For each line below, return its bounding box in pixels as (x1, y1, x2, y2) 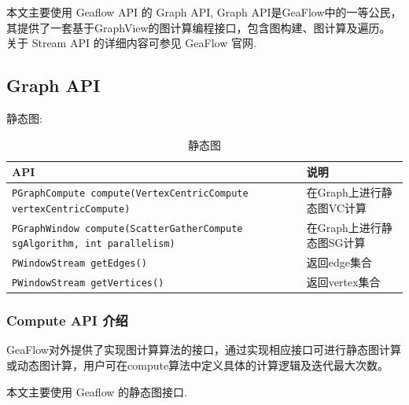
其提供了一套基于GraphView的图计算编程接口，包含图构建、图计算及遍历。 (6, 19, 391, 35)
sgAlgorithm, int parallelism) (12, 238, 175, 250)
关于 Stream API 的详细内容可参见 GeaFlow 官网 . (6, 35, 256, 51)
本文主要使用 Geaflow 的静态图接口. (6, 383, 187, 399)
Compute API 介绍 (6, 311, 128, 330)
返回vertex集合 (306, 274, 381, 290)
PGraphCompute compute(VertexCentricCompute (12, 188, 249, 200)
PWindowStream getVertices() (12, 278, 164, 289)
